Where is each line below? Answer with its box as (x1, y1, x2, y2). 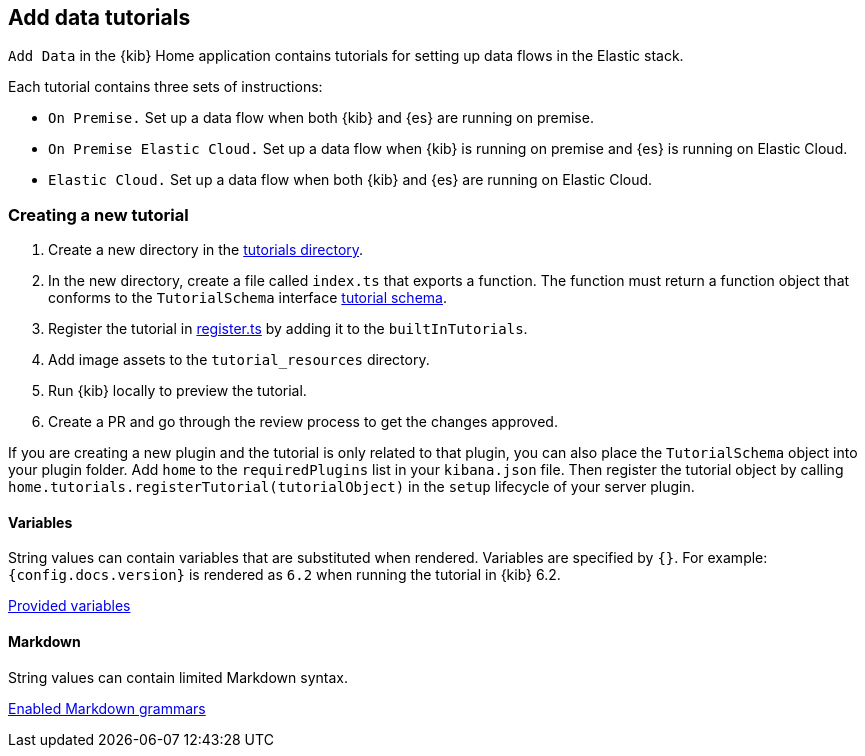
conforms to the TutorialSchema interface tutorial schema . (48, 289, 447, 307)
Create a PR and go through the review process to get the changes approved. (48, 413, 558, 431)
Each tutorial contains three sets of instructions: (8, 78, 323, 96)
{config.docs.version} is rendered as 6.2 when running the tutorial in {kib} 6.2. (8, 566, 561, 584)
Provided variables (8, 597, 131, 615)
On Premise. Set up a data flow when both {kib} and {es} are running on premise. (48, 109, 594, 127)
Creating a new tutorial (8, 204, 189, 225)
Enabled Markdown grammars (8, 699, 206, 717)
